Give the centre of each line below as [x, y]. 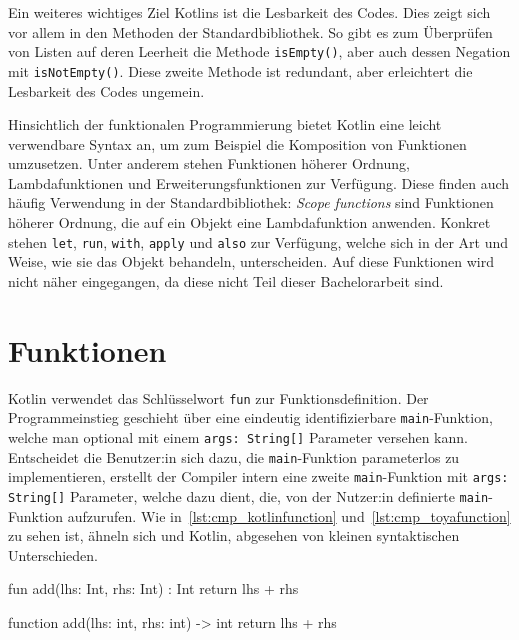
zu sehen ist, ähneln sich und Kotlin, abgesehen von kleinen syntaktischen [234, 535]
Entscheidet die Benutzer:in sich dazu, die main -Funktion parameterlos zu [234, 456]
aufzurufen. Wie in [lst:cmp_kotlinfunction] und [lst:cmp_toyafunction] [289, 515]
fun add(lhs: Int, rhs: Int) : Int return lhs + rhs [153, 588]
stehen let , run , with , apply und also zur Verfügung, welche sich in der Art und [258, 241]
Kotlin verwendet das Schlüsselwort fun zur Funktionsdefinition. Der [218, 397]
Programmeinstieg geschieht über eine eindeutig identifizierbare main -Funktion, [250, 417]
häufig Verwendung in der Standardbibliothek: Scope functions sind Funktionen [251, 202]
